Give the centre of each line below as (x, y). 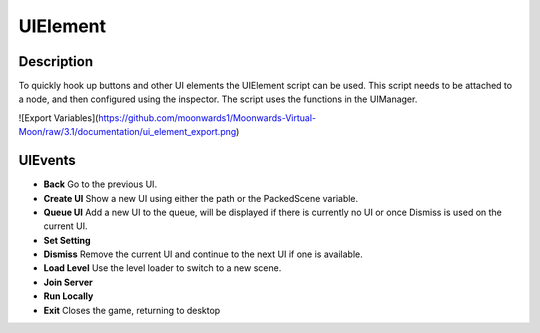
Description (56, 61)
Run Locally (68, 296)
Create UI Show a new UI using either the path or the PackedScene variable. (201, 198)
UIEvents (47, 160)
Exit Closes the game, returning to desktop (132, 310)
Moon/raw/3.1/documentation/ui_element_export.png (127, 132)
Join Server (68, 282)
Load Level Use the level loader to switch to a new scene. (162, 268)
